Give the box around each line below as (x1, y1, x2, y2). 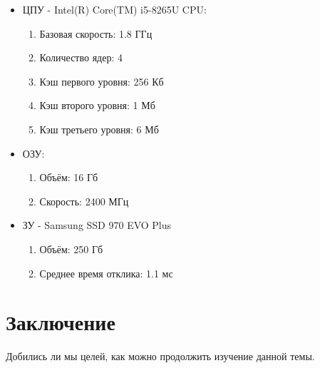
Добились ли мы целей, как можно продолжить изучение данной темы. (6, 349, 315, 364)
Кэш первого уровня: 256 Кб (39, 73, 164, 88)
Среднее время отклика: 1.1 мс (39, 265, 173, 280)
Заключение (6, 307, 115, 337)
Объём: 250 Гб (39, 241, 103, 256)
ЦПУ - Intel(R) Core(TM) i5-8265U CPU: (22, 2, 207, 16)
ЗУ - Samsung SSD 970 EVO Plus (22, 218, 172, 232)
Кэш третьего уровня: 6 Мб (39, 121, 159, 136)
